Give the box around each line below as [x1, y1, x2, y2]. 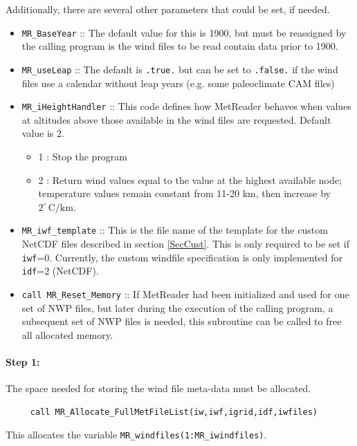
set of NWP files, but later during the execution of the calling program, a [21, 300, 333, 315]
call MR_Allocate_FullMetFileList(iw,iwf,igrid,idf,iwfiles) [30, 407, 318, 417]
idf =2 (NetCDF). [21, 263, 99, 278]
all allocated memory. [21, 327, 113, 342]
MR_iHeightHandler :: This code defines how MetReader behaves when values [21, 99, 351, 113]
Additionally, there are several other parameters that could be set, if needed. [6, 2, 330, 16]
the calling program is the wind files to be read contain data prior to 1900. [21, 39, 338, 53]
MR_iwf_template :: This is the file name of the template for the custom [21, 223, 328, 237]
